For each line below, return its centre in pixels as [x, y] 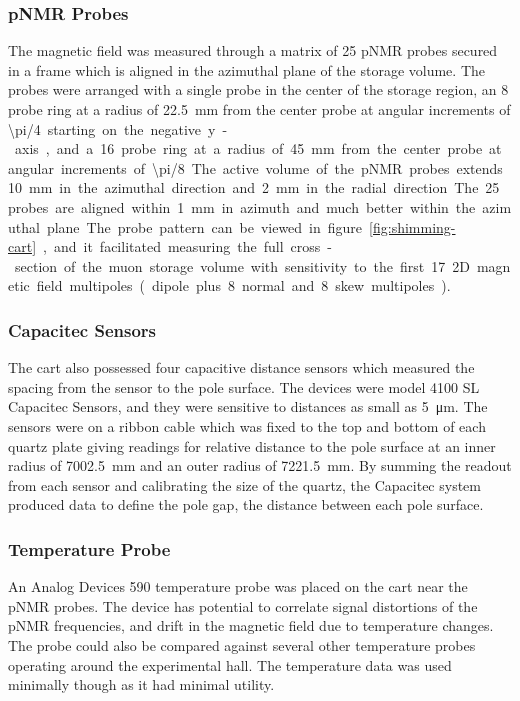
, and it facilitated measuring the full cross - [187, 246]
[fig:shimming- [412, 226]
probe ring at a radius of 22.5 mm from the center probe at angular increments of [259, 109]
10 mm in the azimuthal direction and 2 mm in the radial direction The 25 [254, 187]
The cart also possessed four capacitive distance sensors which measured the [241, 367]
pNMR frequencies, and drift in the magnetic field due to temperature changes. [251, 625]
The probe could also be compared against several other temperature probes [242, 644]
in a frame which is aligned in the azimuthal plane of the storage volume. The [246, 69]
